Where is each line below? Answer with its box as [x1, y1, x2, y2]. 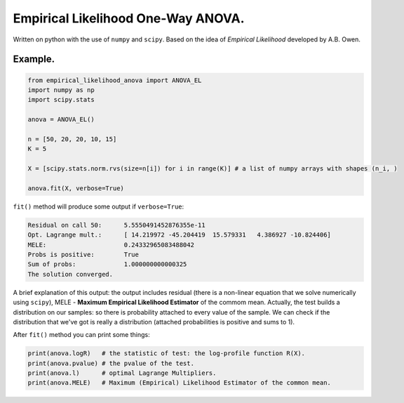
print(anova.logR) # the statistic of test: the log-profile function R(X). [27, 350, 305, 357]
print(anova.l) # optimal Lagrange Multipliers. [27, 369, 217, 377]
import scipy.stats [27, 95, 95, 104]
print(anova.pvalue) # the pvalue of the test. [27, 359, 194, 367]
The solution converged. [27, 270, 114, 278]
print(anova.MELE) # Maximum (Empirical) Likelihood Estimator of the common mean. [27, 379, 331, 387]
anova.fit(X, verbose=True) [27, 184, 124, 192]
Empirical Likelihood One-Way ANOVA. [13, 11, 245, 26]
